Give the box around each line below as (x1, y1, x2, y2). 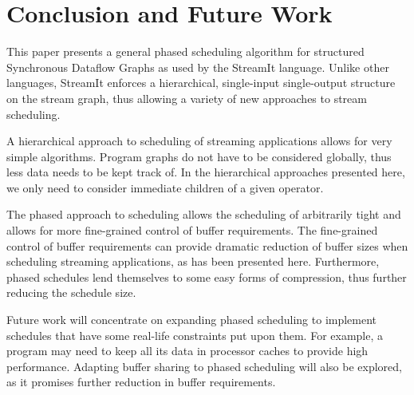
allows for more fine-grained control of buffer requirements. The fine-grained (6, 222, 378, 239)
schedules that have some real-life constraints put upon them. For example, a (6, 326, 384, 343)
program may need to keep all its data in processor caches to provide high (6, 342, 369, 359)
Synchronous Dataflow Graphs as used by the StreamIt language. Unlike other (6, 58, 389, 75)
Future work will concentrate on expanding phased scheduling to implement (6, 311, 377, 328)
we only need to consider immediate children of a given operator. (6, 179, 324, 196)
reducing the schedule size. (6, 284, 136, 301)
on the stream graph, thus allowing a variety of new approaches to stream (6, 89, 367, 106)
